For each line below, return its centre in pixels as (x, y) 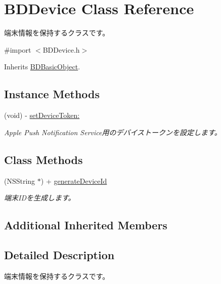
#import (18, 49)
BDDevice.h (61, 49)
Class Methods (43, 159)
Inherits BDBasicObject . (42, 67)
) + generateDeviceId (74, 180)
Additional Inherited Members (86, 225)
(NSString (20, 180)
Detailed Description (59, 254)
